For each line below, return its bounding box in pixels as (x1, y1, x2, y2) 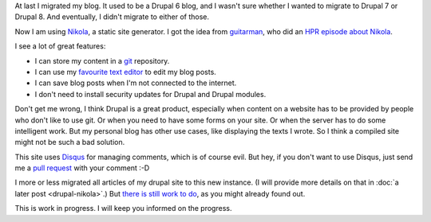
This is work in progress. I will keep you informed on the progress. (14, 204, 232, 213)
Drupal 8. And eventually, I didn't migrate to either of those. (14, 12, 210, 21)
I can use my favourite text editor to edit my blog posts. (34, 67, 217, 76)
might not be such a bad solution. (14, 138, 125, 147)
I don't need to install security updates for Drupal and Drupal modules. (34, 89, 267, 99)
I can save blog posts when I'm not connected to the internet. (34, 78, 237, 88)
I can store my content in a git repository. (34, 56, 170, 65)
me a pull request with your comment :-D (14, 163, 150, 173)
